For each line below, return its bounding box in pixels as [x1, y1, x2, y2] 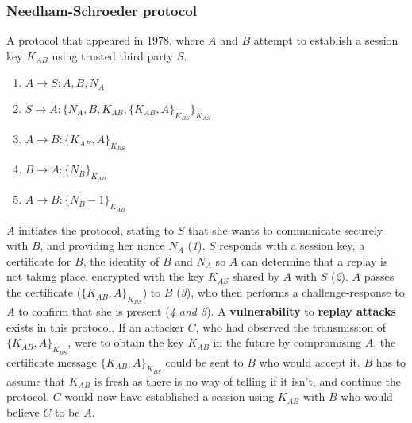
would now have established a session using [64, 388, 275, 405]
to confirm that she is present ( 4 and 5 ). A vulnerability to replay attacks [18, 303, 396, 320]
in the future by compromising [213, 334, 361, 351]
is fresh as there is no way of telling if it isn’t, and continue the [94, 372, 402, 389]
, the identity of [83, 252, 160, 269]
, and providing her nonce [40, 237, 165, 254]
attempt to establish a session [253, 32, 399, 49]
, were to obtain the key [67, 334, 184, 351]
